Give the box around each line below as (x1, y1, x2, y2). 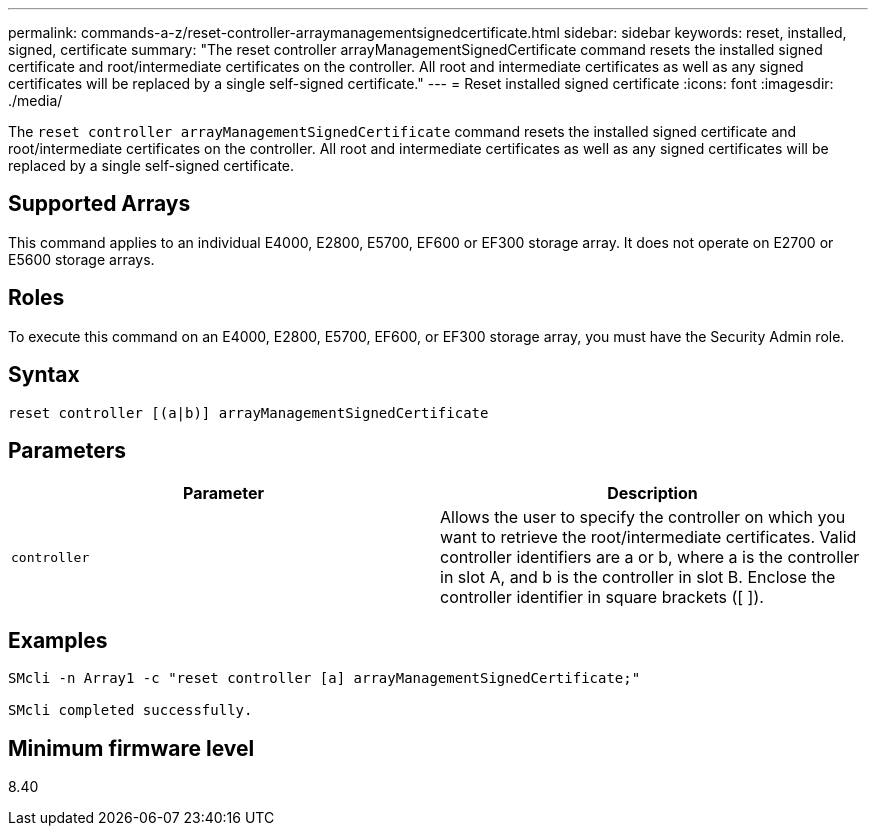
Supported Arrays (8, 191, 191, 217)
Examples (8, 627, 108, 653)
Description (607, 483, 698, 504)
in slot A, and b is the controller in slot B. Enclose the (440, 567, 836, 588)
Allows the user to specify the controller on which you (440, 507, 846, 528)
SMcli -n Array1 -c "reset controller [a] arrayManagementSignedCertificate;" (8, 670, 641, 687)
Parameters (8, 437, 126, 463)
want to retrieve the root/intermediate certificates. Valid (440, 527, 857, 548)
